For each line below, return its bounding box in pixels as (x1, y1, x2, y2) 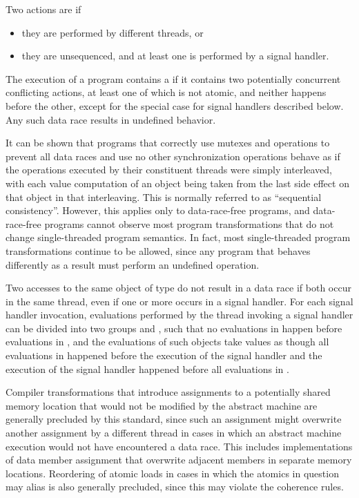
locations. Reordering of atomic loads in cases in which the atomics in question (6, 466, 339, 480)
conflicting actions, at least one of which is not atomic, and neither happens (6, 85, 327, 99)
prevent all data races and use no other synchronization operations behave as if (6, 149, 340, 163)
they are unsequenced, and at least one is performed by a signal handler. (21, 48, 329, 63)
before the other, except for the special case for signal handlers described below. (6, 98, 344, 113)
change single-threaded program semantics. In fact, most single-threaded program (6, 230, 351, 245)
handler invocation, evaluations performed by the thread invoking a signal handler (6, 307, 353, 322)
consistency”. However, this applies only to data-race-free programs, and (6, 203, 310, 218)
